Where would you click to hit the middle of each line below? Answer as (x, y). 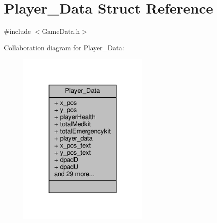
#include (17, 31)
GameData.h (61, 31)
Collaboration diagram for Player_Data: (64, 47)
